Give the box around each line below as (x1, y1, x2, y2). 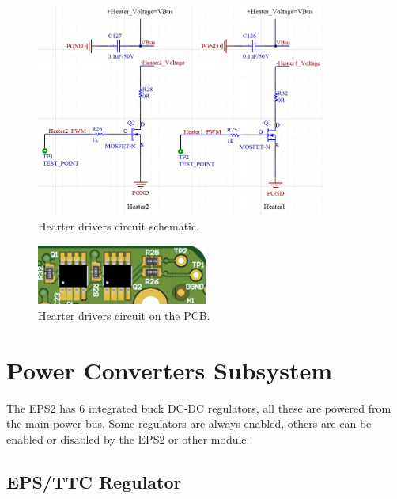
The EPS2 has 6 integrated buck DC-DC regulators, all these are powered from (6, 399, 391, 416)
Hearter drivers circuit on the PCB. (38, 307, 210, 323)
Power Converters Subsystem (6, 353, 333, 386)
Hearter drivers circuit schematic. (38, 218, 200, 234)
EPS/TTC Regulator (6, 469, 182, 493)
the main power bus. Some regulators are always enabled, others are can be (6, 415, 372, 432)
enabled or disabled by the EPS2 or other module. (6, 430, 250, 447)
